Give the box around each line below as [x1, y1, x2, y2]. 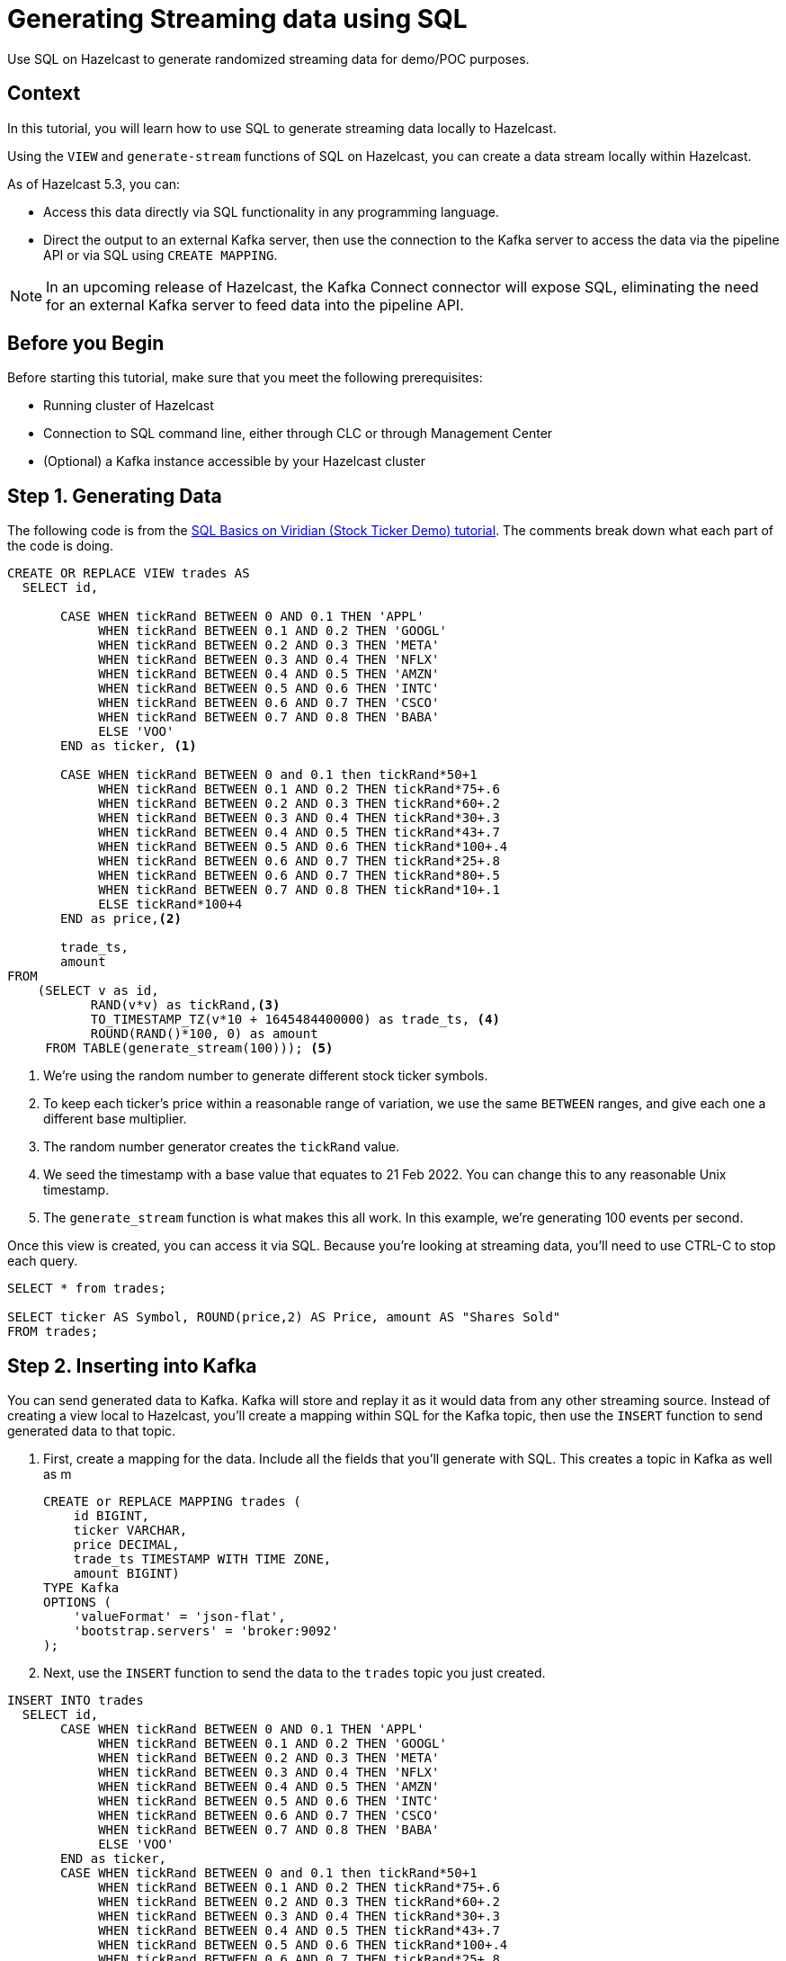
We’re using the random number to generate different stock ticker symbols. [43, 1068, 488, 1084]
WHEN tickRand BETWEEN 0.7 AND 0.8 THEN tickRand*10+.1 [98, 882, 500, 898]
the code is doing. [7, 538, 113, 554]
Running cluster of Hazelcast [43, 398, 214, 414]
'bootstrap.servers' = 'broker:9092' [73, 1624, 339, 1639]
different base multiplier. [43, 1111, 187, 1127]
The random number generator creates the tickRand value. [43, 1139, 400, 1155]
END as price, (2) [60, 911, 182, 927]
